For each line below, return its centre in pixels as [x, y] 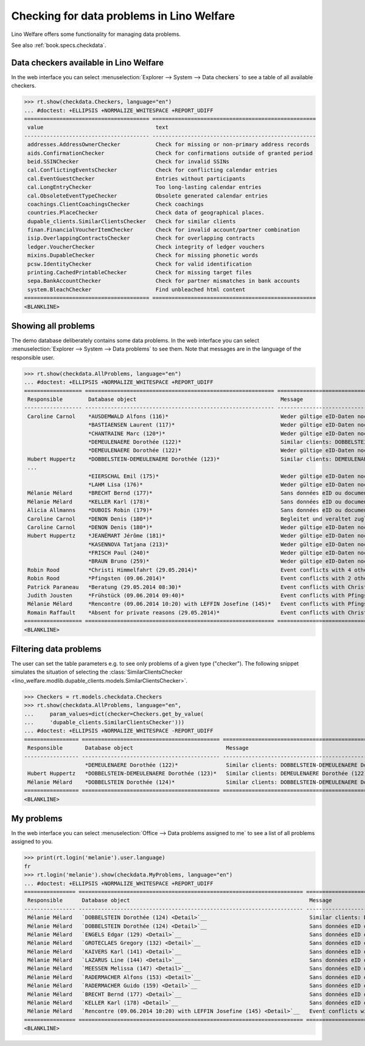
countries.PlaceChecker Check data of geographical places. [146, 213]
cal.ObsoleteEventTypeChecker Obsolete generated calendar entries [148, 196]
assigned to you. [32, 842]
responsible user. [33, 357]
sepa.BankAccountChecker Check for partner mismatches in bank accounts [164, 281]
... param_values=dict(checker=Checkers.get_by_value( [114, 714]
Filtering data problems [56, 649]
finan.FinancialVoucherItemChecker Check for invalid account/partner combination [164, 230]
